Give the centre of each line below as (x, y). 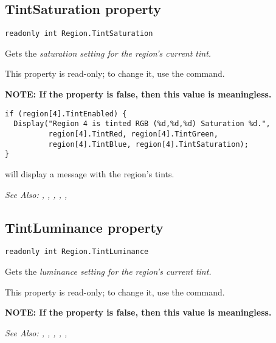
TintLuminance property (84, 227)
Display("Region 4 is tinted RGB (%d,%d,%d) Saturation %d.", (142, 124)
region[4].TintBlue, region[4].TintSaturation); (148, 144)
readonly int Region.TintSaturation (79, 34)
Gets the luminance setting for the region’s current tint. (108, 271)
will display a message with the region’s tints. (90, 173)
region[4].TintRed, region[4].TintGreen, (133, 134)
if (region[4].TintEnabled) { (66, 114)
